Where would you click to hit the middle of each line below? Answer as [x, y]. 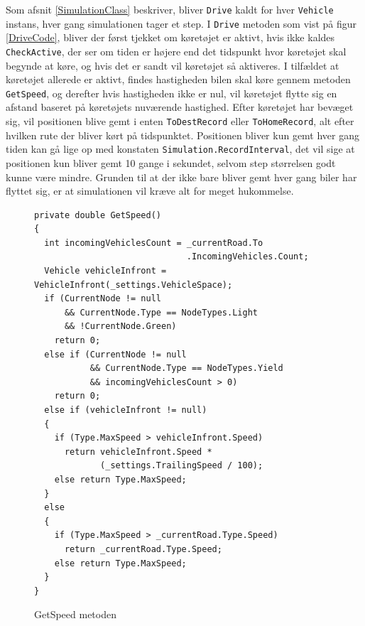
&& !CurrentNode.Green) [120, 327]
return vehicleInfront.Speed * [138, 452]
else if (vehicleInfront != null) [126, 410]
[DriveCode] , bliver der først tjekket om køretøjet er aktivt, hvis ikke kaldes [170, 37]
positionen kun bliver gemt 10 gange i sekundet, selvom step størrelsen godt [171, 162]
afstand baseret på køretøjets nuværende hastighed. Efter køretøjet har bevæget [180, 107]
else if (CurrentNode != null [115, 354]
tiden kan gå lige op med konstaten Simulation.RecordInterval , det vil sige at [180, 149]
